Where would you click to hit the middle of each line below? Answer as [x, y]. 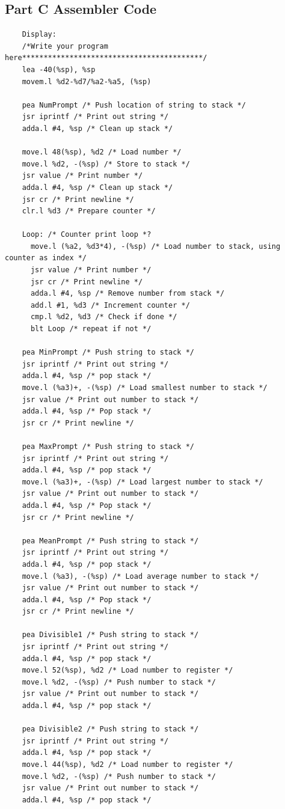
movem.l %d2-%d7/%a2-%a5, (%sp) [87, 81]
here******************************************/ [106, 58]
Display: [39, 35]
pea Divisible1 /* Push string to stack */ [110, 635]
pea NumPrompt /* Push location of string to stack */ [134, 105]
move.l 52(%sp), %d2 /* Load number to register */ [127, 670]
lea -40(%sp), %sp [59, 69]
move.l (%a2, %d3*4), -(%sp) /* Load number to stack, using [155, 246]
